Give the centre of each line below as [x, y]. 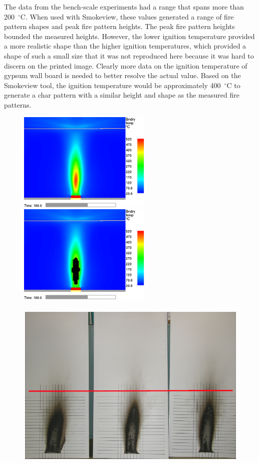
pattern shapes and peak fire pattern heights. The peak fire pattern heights [119, 26]
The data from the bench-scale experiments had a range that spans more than [124, 7]
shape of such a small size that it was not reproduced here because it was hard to [129, 55]
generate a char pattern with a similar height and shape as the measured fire [122, 95]
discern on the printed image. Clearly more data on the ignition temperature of [126, 65]
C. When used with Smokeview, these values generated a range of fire [127, 16]
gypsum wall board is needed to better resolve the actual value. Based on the [122, 75]
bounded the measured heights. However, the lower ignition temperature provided [129, 36]
